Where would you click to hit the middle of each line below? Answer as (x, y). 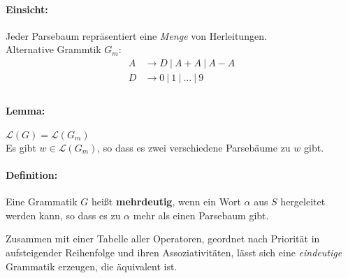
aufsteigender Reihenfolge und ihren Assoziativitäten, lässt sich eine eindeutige (174, 253)
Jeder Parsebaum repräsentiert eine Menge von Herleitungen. (136, 35)
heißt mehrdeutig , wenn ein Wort (166, 202)
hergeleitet (303, 202)
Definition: (32, 175)
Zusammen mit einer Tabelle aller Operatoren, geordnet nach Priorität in (163, 239)
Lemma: (26, 110)
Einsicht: (27, 9)
